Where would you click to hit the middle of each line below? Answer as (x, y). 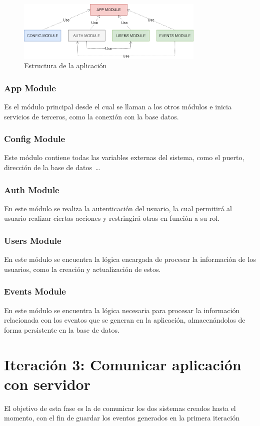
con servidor (47, 384)
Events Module (35, 291)
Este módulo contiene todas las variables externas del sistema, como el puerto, (124, 157)
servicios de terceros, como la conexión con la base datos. (91, 116)
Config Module (35, 139)
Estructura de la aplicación (65, 65)
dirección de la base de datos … (52, 167)
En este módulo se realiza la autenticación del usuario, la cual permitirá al (118, 208)
